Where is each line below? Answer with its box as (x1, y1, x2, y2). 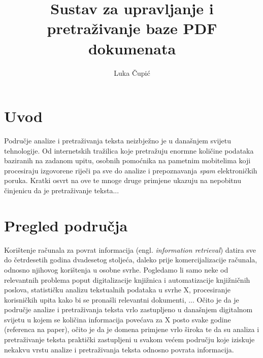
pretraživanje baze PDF (47, 18, 217, 39)
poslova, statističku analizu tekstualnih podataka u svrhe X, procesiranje (4, 284, 231, 295)
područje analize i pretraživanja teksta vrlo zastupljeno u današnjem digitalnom (4, 304, 253, 315)
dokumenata (88, 38, 176, 58)
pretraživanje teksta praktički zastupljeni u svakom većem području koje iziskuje (4, 334, 255, 345)
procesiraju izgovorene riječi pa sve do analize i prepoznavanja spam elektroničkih (4, 165, 257, 175)
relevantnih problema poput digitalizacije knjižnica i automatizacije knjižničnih (4, 274, 250, 285)
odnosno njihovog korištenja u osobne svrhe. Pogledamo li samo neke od (4, 264, 228, 275)
